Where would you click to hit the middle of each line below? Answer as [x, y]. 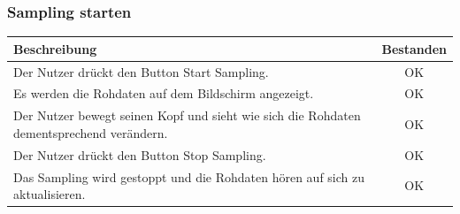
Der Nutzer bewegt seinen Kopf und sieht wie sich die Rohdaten [187, 115]
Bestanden [414, 48]
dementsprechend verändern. [91, 132]
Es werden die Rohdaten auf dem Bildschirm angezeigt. [164, 93]
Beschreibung [55, 48]
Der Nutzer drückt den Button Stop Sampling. [140, 154]
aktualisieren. [50, 194]
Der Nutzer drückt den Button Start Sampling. [141, 71]
